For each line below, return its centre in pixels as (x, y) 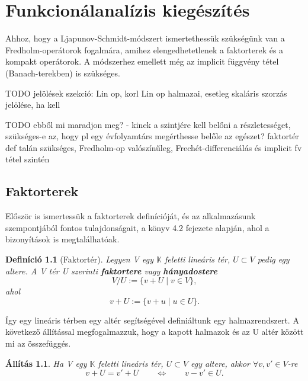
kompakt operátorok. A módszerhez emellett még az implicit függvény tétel (142, 61)
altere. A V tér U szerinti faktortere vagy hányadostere (111, 270)
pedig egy (273, 259)
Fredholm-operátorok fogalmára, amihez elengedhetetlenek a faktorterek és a (145, 49)
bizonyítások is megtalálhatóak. (62, 239)
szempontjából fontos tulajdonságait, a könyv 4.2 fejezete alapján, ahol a (137, 227)
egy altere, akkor (220, 363)
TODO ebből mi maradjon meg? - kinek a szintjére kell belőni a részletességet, (148, 124)
